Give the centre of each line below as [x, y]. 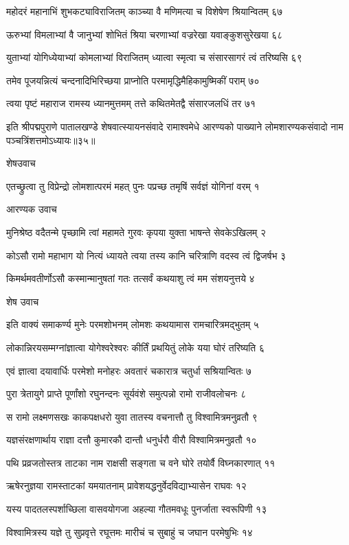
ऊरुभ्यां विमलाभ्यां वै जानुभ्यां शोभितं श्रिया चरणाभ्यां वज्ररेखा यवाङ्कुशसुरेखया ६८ [145, 34]
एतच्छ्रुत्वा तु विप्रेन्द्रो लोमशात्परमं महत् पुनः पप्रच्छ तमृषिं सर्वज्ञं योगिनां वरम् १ [133, 186]
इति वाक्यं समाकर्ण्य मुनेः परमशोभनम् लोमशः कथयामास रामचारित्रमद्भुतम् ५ [133, 324]
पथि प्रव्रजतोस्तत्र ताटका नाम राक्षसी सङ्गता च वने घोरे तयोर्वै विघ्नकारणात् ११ [141, 462]
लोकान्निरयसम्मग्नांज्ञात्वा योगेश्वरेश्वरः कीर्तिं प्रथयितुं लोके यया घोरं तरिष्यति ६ [135, 347]
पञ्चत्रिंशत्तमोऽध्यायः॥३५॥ [51, 140]
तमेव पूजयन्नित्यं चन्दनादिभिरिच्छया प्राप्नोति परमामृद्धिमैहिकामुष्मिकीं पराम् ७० [133, 80]
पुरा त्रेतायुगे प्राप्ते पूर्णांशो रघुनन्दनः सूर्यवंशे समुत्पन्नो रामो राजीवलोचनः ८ [126, 394]
